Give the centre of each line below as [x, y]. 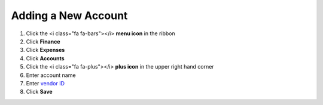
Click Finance [43, 41]
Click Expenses [45, 50]
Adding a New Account [69, 16]
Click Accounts [45, 58]
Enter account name [51, 75]
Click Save [39, 92]
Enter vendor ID [45, 83]
